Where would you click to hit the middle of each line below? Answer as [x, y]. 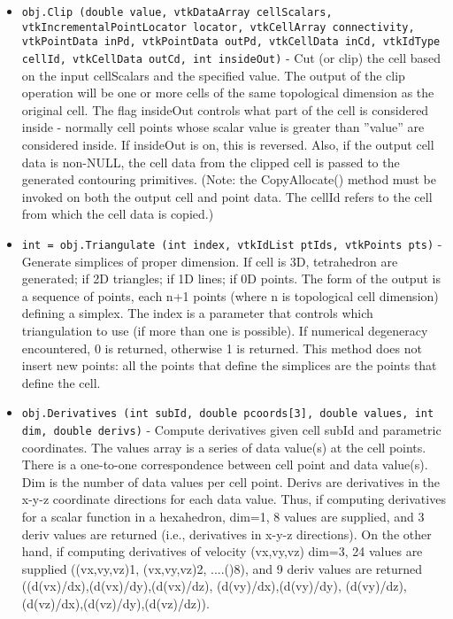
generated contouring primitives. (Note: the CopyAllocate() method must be [229, 179]
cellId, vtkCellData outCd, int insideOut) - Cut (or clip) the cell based [231, 57]
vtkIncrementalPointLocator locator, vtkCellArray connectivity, [218, 27]
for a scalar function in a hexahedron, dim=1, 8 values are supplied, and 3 [223, 517]
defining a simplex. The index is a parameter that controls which [197, 313]
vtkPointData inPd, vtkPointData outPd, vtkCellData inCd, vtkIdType [231, 42]
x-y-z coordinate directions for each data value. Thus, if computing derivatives [234, 499]
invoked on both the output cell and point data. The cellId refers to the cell [227, 196]
